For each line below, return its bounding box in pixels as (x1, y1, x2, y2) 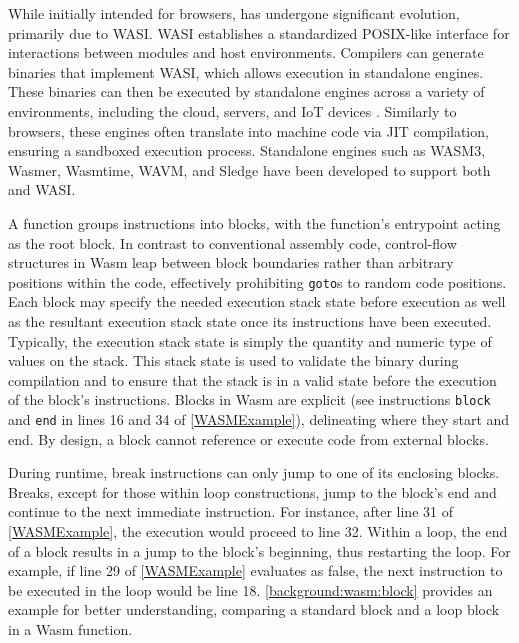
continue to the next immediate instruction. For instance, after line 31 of (8, 501, 453, 522)
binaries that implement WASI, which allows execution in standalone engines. (8, 61, 484, 82)
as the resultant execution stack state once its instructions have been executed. (8, 310, 492, 331)
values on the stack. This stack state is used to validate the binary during (8, 350, 459, 371)
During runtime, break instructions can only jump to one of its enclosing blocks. (8, 462, 500, 483)
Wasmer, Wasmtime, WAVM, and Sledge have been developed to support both (8, 159, 491, 180)
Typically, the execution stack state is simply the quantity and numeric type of (8, 330, 492, 351)
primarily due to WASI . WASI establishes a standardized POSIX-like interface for (8, 22, 510, 43)
